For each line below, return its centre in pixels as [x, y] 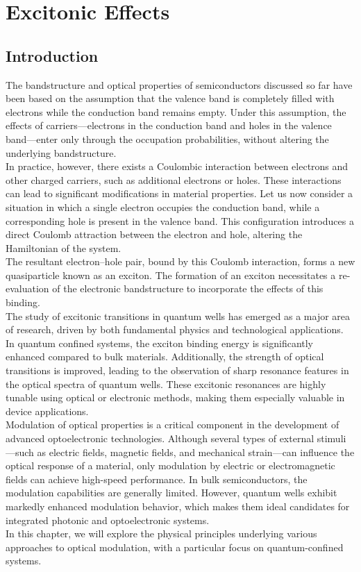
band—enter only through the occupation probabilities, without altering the [167, 138]
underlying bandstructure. [61, 152]
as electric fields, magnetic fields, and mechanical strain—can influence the [196, 452]
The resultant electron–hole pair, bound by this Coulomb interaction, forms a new [180, 261]
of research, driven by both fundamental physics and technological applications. [175, 329]
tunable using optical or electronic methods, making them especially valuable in [175, 397]
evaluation [27, 288]
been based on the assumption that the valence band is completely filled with [170, 98]
